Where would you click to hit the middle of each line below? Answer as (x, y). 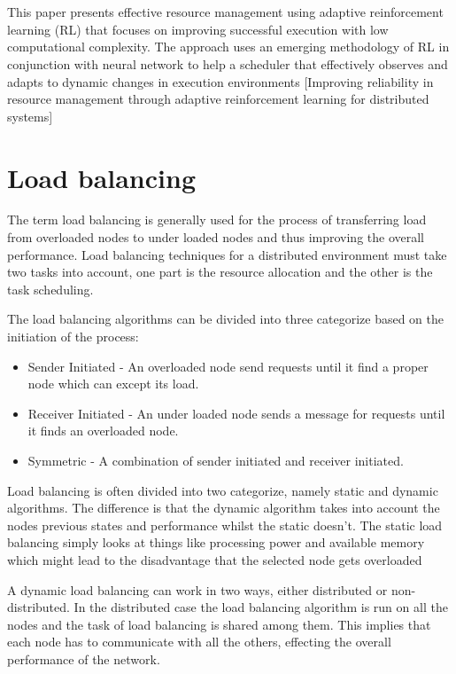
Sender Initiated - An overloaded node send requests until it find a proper (228, 366)
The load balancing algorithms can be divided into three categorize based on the (225, 319)
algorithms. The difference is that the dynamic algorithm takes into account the (224, 508)
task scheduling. (50, 289)
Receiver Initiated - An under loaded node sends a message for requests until (236, 413)
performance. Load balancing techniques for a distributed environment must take (227, 254)
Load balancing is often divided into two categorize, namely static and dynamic (223, 490)
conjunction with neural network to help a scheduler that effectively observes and (228, 63)
